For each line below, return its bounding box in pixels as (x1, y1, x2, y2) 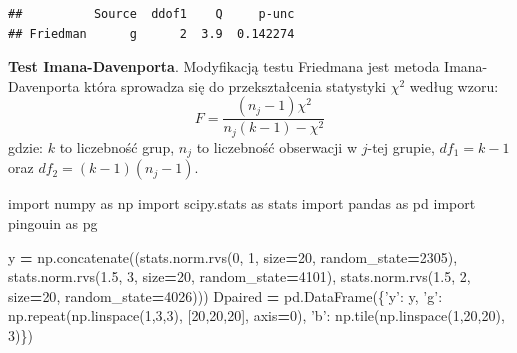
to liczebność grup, (59, 136, 175, 157)
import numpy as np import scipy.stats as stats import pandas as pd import (8, 193, 476, 214)
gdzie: (8, 136, 43, 157)
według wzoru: (409, 75, 499, 96)
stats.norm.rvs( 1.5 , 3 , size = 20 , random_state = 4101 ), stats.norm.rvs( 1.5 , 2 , (8, 266, 471, 287)
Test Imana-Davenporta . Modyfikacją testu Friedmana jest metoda (8, 56, 440, 77)
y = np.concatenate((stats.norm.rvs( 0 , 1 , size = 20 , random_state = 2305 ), (8, 246, 458, 267)
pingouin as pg (8, 212, 98, 233)
